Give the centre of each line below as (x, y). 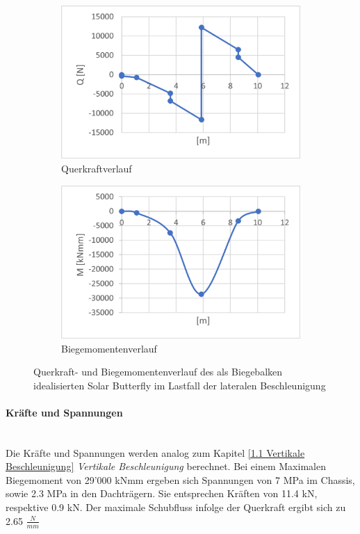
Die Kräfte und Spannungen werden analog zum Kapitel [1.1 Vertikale (155, 452)
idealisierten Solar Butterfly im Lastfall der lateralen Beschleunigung (180, 385)
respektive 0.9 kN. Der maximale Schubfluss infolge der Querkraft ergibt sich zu (176, 507)
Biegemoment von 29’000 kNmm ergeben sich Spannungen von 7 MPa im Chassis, (180, 479)
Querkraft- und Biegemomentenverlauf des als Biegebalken (158, 372)
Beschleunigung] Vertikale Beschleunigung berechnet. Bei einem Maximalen (166, 466)
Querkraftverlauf (97, 168)
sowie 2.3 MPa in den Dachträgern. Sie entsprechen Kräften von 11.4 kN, (162, 493)
